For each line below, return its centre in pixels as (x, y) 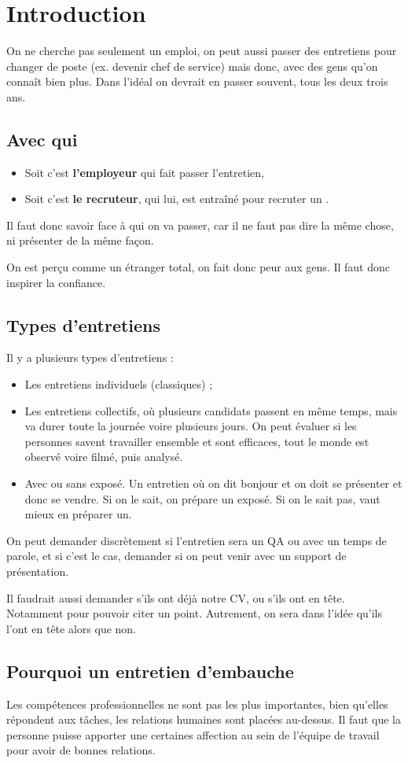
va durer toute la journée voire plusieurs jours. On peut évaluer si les (191, 426)
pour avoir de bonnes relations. (81, 750)
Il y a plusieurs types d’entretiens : (90, 358)
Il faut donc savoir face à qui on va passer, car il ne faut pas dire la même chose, (200, 225)
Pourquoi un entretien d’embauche (150, 671)
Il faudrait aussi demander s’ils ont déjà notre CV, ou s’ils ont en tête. (176, 597)
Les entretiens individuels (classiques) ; (119, 384)
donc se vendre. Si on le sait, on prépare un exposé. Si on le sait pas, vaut (202, 498)
